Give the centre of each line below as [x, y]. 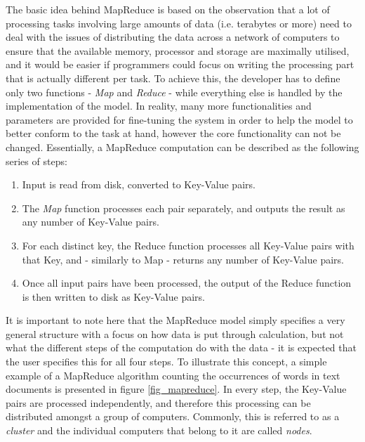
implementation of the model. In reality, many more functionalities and [159, 106]
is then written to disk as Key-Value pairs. [113, 296]
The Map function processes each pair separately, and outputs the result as [184, 208]
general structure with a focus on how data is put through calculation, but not [175, 333]
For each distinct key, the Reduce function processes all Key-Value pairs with [188, 245]
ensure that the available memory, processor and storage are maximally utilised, [178, 50]
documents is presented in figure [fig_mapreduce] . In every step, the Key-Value [176, 389]
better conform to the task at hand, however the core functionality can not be [173, 133]
